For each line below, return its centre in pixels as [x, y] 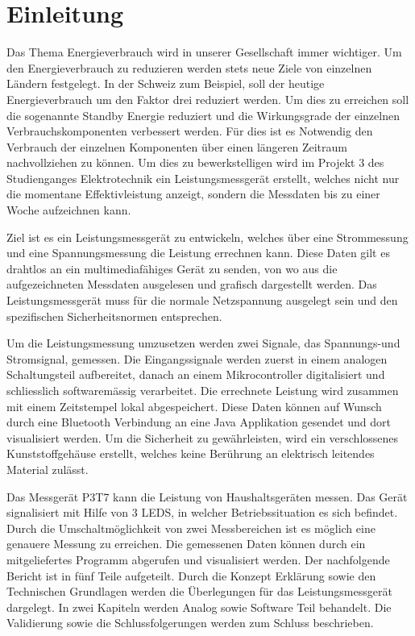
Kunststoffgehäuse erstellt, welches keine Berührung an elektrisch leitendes [191, 453]
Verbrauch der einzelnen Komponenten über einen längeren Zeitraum [177, 146]
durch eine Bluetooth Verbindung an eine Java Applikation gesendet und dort [199, 422]
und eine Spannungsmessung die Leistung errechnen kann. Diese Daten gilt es [198, 253]
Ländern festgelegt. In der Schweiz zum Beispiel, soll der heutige [166, 83]
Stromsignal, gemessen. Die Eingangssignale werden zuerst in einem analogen [197, 358]
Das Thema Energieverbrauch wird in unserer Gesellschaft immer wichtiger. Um [204, 52]
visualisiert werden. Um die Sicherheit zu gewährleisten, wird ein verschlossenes [203, 437]
